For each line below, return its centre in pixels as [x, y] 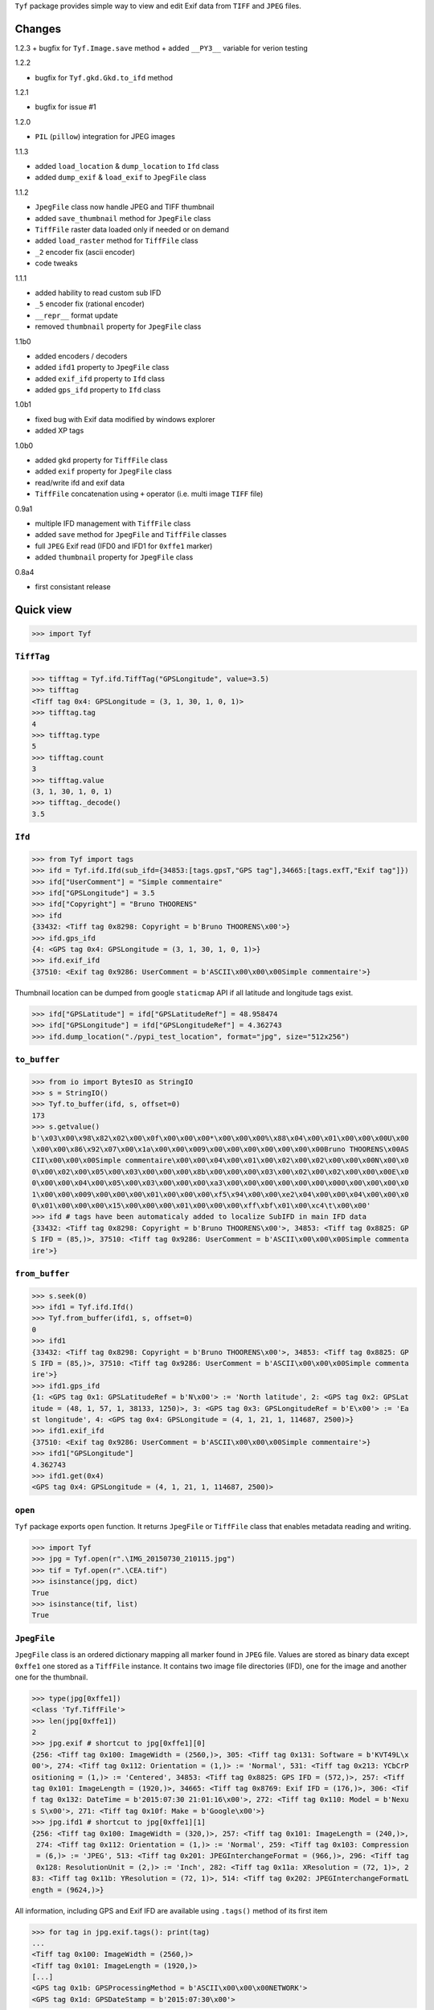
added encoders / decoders [81, 356]
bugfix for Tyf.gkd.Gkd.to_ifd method [104, 77]
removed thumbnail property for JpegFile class [118, 326]
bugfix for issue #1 [66, 107]
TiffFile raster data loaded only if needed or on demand [132, 229]
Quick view [43, 610]
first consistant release [73, 586]
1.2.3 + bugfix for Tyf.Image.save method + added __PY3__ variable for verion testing [162, 47]
